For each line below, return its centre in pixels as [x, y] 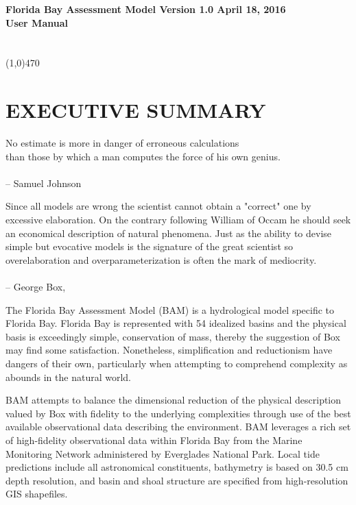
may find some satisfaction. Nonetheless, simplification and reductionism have [169, 350]
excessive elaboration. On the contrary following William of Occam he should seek [178, 220]
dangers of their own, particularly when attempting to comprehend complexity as [177, 363]
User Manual [37, 22]
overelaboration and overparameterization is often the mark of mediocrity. [161, 259]
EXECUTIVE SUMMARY [136, 110]
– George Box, [36, 287]
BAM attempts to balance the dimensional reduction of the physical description [174, 400]
